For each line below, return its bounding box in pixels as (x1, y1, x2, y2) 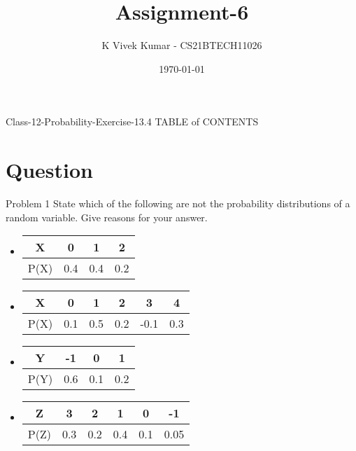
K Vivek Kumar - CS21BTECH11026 (101, 38, 262, 53)
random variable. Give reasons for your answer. (6, 209, 208, 224)
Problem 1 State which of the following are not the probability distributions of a (6, 196, 350, 211)
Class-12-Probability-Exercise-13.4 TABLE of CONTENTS (6, 114, 259, 129)
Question (6, 155, 93, 184)
